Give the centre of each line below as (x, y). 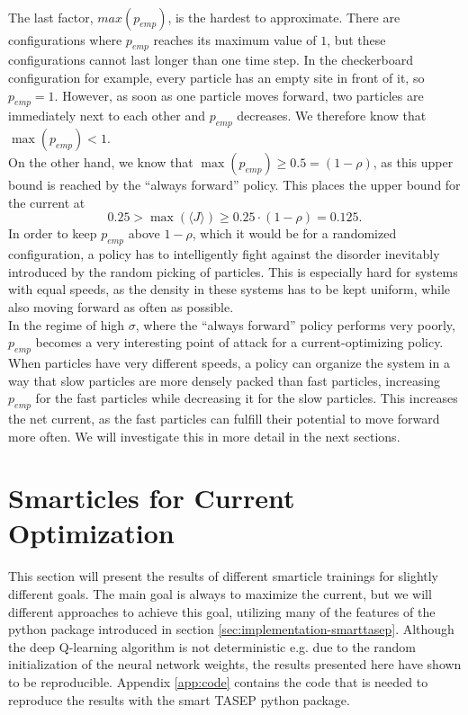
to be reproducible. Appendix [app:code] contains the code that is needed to (218, 681)
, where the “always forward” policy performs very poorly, (295, 324)
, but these (356, 39)
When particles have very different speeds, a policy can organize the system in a (229, 362)
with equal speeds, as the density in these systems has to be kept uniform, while (229, 289)
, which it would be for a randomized (294, 233)
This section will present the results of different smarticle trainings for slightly (224, 576)
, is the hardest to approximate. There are (284, 17)
